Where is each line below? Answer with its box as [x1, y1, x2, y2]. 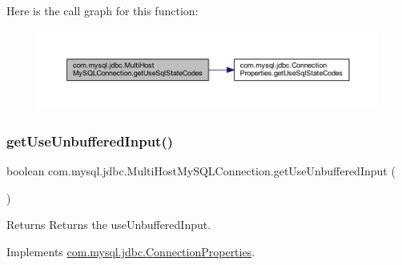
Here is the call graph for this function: [6, 2, 199, 18]
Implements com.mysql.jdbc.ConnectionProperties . [6, 243, 255, 259]
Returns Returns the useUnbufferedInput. [6, 216, 211, 233]
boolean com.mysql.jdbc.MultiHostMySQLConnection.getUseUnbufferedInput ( [6, 163, 396, 179]
